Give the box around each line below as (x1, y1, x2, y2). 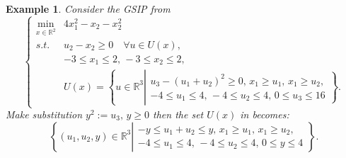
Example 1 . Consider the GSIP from (6, 1, 171, 16)
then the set (153, 107, 204, 122)
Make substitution (6, 107, 83, 122)
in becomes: (240, 107, 289, 122)
